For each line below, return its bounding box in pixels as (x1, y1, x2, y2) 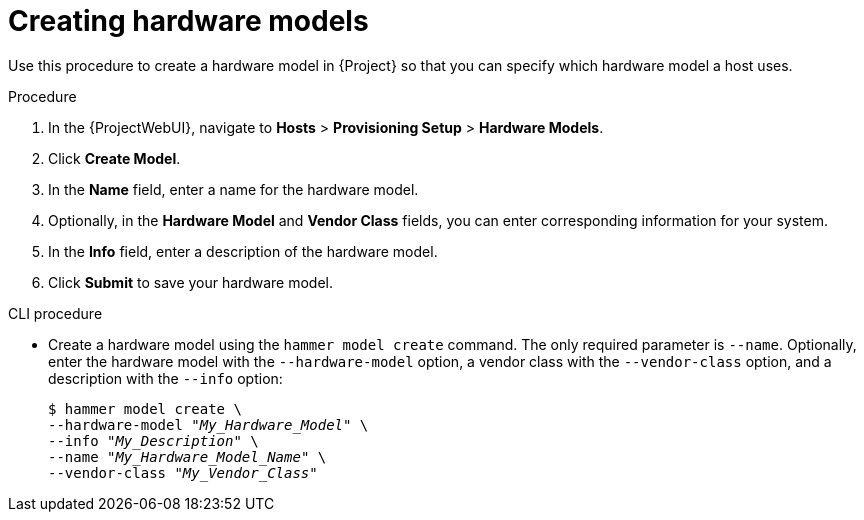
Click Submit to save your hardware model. (48, 273, 333, 291)
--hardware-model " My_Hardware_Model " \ (48, 416, 369, 433)
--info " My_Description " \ (48, 432, 259, 449)
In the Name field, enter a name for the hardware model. (48, 180, 419, 198)
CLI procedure (8, 304, 103, 322)
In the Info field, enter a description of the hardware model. (48, 242, 438, 260)
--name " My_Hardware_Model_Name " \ (48, 448, 327, 465)
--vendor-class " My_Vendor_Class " (48, 464, 318, 481)
